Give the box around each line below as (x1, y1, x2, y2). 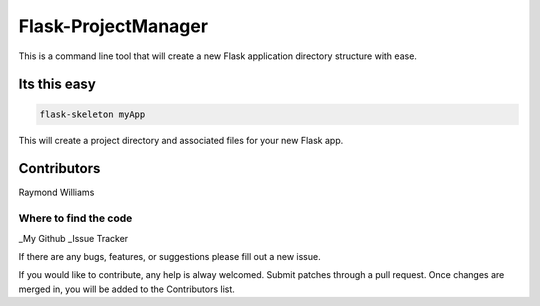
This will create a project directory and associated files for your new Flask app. (18, 134, 344, 146)
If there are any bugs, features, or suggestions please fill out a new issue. (18, 250, 321, 262)
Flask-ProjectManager (18, 15, 209, 37)
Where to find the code (18, 211, 133, 225)
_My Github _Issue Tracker (18, 232, 129, 244)
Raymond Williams (18, 186, 95, 199)
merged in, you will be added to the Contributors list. (18, 283, 235, 295)
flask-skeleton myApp (39, 108, 146, 120)
